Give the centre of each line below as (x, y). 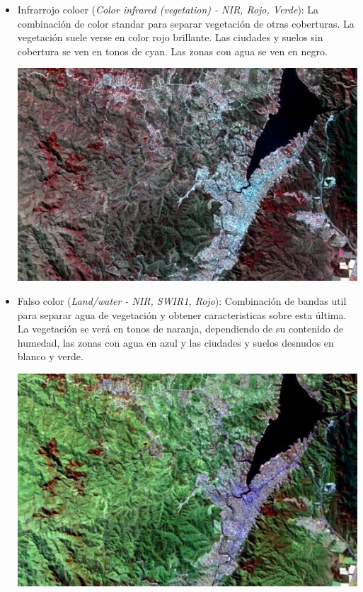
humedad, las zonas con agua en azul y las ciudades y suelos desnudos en (175, 342)
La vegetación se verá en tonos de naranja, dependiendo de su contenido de (180, 329)
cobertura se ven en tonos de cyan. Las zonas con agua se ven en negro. (172, 51)
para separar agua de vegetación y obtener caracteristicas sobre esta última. (182, 314)
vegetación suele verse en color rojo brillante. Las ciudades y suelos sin (170, 37)
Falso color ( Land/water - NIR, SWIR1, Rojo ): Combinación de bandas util (182, 300)
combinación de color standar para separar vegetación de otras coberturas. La (186, 23)
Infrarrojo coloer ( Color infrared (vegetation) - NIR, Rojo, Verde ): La (168, 9)
